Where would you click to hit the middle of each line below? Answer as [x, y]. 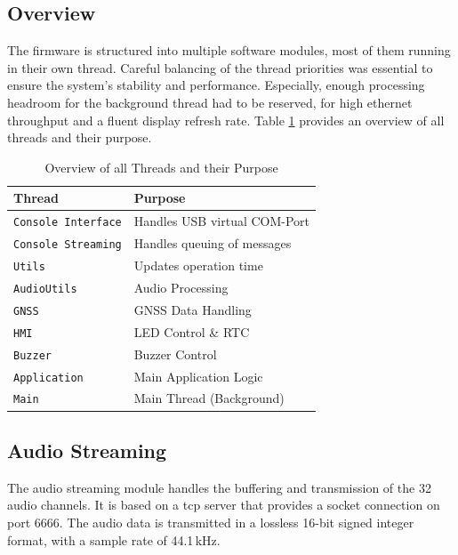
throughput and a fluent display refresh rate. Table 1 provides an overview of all [226, 120]
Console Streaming [68, 245]
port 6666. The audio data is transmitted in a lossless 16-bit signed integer [211, 522]
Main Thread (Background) [209, 398]
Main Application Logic [198, 376]
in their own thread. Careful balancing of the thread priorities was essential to [220, 67]
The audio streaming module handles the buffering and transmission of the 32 [219, 487]
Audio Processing [181, 287]
